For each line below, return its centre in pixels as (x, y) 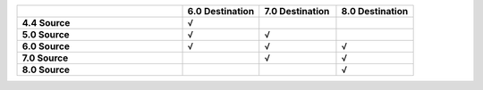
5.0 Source (46, 34)
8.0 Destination (375, 11)
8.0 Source (46, 70)
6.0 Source (46, 46)
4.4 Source (46, 23)
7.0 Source (45, 58)
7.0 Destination (297, 11)
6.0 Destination (221, 11)
